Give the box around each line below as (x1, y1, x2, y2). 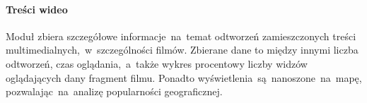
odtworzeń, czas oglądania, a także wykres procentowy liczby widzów (6, 56, 308, 71)
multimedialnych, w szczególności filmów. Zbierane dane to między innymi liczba (6, 42, 359, 57)
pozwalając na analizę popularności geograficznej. (6, 84, 223, 99)
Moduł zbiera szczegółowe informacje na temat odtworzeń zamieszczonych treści (6, 28, 356, 43)
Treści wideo (6, 1, 68, 16)
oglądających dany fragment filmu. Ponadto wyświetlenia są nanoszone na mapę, (6, 70, 362, 85)
